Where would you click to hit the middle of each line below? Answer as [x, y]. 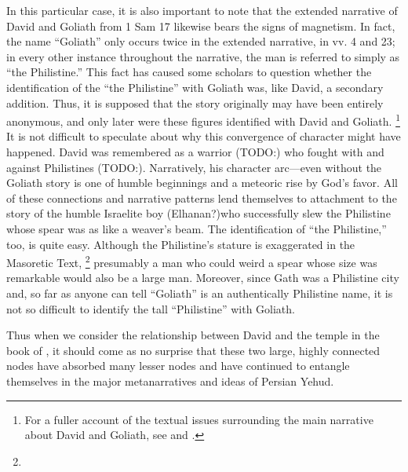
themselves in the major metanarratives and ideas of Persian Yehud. [170, 381]
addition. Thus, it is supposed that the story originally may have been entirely [195, 102]
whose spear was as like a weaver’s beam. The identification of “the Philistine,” [197, 228]
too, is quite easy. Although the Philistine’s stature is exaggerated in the [181, 244]
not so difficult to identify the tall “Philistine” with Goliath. [151, 308]
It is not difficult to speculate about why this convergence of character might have [204, 136]
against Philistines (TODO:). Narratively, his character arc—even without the [194, 167]
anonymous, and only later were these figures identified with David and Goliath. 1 [203, 120]
